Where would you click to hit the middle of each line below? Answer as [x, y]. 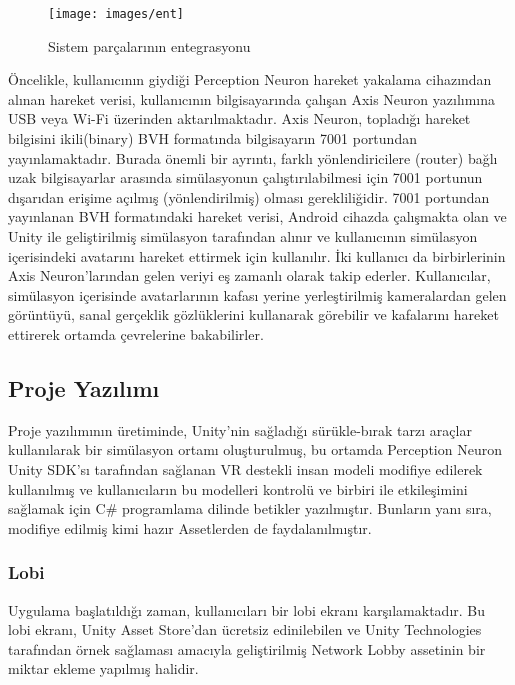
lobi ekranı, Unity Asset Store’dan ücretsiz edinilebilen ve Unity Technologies [245, 629]
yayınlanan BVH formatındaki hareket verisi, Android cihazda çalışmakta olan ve [257, 216]
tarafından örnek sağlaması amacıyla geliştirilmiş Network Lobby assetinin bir [247, 648]
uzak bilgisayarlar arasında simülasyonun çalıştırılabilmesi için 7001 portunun [245, 177]
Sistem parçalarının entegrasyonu [149, 45]
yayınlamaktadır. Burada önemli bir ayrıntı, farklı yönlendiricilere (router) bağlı [253, 157]
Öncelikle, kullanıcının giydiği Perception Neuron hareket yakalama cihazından [250, 79]
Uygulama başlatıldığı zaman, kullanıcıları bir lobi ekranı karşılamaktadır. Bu [247, 609]
